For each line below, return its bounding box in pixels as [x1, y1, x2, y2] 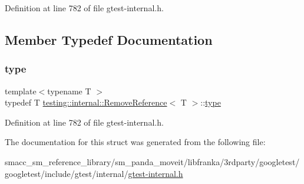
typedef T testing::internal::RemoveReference [5, 96, 167, 109]
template [5, 84, 37, 97]
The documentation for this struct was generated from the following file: [5, 136, 266, 148]
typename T [47, 84, 91, 97]
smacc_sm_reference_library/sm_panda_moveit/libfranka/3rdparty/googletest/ [5, 155, 300, 167]
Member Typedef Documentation [5, 30, 213, 48]
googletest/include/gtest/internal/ [5, 167, 128, 179]
